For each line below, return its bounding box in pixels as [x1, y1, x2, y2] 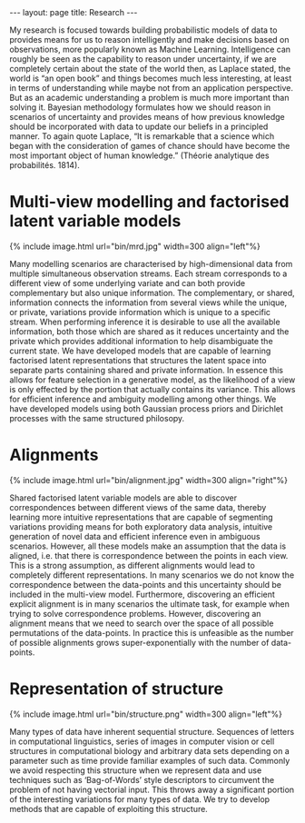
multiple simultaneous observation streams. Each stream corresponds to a [9, 268, 288, 279]
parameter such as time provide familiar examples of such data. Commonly [9, 755, 290, 766]
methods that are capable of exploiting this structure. [9, 803, 209, 814]
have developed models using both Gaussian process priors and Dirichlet [9, 402, 284, 414]
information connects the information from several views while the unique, [9, 297, 288, 308]
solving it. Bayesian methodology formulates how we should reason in [9, 102, 271, 113]
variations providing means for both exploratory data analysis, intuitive [9, 521, 273, 532]
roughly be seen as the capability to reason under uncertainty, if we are [9, 54, 277, 64]
